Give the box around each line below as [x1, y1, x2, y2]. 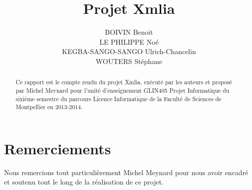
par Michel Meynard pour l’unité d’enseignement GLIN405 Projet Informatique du [15, 86, 230, 94]
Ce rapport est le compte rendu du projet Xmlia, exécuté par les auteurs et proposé [15, 78, 232, 86]
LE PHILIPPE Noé [99, 36, 159, 47]
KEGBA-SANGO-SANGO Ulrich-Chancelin [62, 46, 196, 57]
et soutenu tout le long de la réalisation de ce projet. [4, 177, 164, 187]
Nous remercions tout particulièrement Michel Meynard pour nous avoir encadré [4, 167, 249, 177]
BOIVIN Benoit [105, 27, 153, 37]
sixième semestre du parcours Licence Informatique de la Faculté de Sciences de [15, 94, 222, 103]
